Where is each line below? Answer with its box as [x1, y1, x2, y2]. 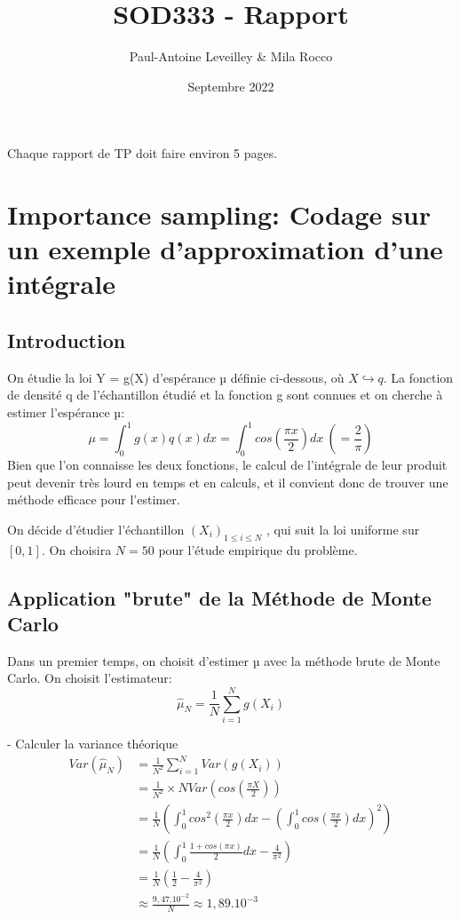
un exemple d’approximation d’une [7, 231, 443, 267]
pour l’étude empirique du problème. [158, 540, 358, 559]
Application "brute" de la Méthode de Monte [7, 583, 432, 611]
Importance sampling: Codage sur [7, 196, 431, 233]
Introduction [7, 327, 126, 354]
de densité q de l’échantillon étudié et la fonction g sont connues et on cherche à [7, 385, 443, 404]
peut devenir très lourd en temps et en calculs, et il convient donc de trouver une [7, 472, 448, 491]
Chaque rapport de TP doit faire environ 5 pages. [7, 144, 278, 162]
